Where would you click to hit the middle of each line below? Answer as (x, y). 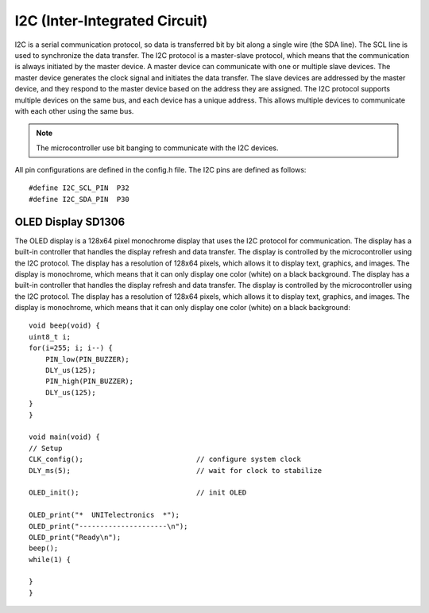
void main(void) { (65, 437)
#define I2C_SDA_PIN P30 (79, 199)
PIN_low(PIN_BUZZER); (87, 359)
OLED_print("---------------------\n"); (108, 526)
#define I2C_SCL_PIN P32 (79, 188)
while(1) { (50, 559)
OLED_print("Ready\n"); (75, 537)
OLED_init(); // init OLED (138, 493)
